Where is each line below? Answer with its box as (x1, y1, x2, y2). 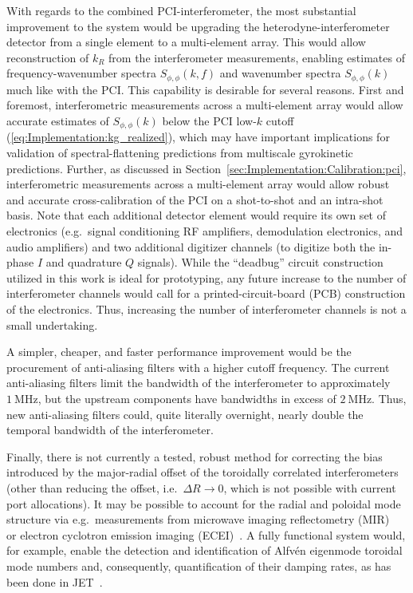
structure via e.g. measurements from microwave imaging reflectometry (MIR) (6, 511, 390, 528)
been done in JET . (6, 573, 103, 590)
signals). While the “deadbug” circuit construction (137, 254, 383, 271)
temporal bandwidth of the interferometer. (6, 421, 214, 438)
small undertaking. (6, 316, 98, 333)
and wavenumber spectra (219, 65, 341, 81)
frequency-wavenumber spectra (6, 65, 157, 81)
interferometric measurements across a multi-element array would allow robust (6, 176, 390, 192)
